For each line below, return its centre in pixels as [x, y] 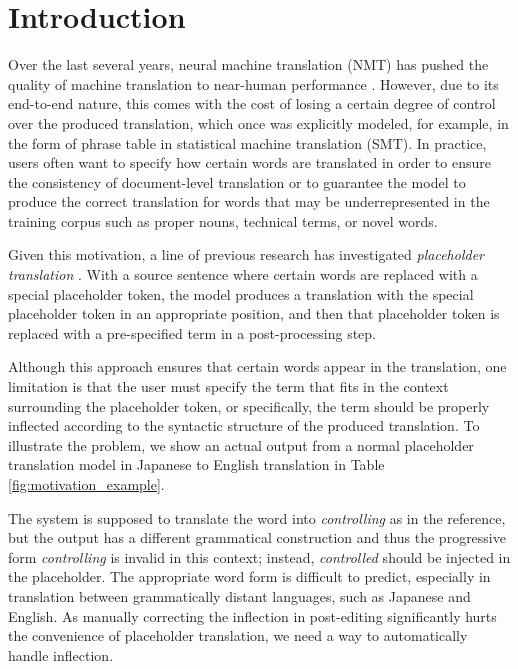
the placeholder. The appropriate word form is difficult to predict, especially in [249, 576]
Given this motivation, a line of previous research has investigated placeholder [246, 254]
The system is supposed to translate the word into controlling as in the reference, [257, 517]
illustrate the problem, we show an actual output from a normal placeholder [241, 444]
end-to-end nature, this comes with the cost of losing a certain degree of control [252, 103]
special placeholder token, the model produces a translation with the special [241, 293]
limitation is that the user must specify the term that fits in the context [228, 386]
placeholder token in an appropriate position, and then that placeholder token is [254, 313]
